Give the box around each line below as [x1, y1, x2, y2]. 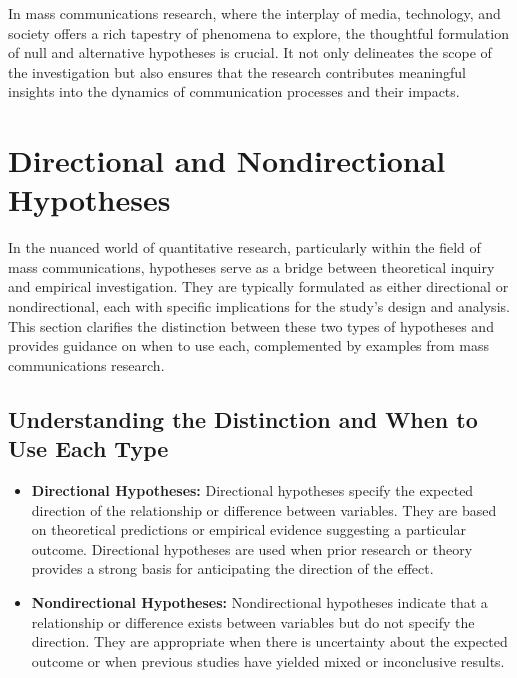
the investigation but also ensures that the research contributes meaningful [8, 61, 466, 82]
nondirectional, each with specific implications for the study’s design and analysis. [8, 296, 510, 317]
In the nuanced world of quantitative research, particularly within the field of [8, 237, 481, 258]
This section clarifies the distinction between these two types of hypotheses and [8, 315, 494, 336]
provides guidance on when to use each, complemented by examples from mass [8, 335, 490, 356]
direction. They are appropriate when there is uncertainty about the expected [31, 631, 508, 652]
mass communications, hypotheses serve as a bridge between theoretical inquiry [8, 256, 495, 277]
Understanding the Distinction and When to [8, 403, 478, 434]
